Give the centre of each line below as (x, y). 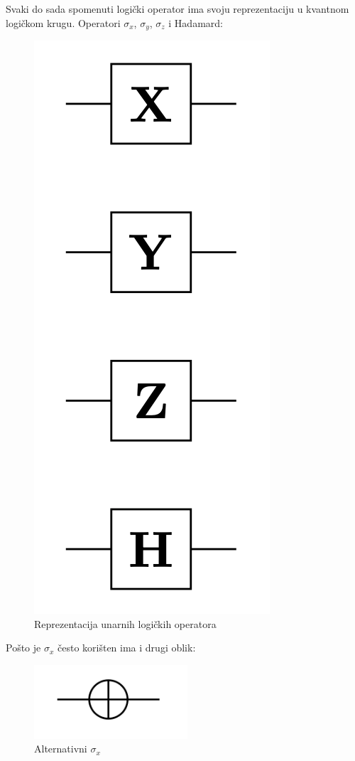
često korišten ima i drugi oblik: (126, 648)
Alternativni (61, 749)
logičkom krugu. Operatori (63, 22)
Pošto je (23, 648)
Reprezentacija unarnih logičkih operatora (125, 623)
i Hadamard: (196, 22)
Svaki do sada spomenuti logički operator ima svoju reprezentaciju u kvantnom (177, 9)
